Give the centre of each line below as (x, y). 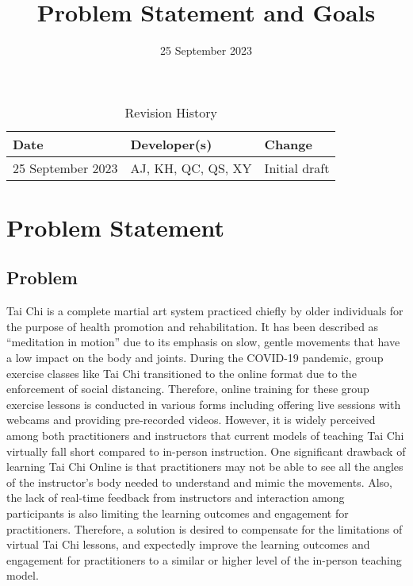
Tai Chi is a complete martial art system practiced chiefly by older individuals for (205, 311)
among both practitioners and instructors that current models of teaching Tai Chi (205, 436)
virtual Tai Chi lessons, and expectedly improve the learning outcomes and (188, 544)
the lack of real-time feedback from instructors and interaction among (176, 497)
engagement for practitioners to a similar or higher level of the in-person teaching (204, 559)
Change (288, 144)
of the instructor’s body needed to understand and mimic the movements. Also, (200, 482)
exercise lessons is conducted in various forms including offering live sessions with (204, 404)
